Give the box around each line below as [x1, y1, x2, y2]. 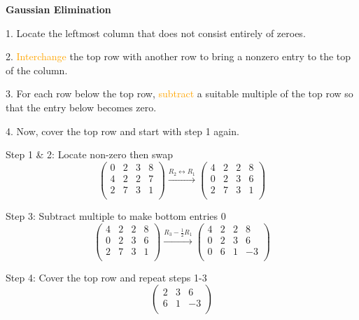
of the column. [6, 62, 68, 77]
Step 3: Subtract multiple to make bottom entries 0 [6, 208, 226, 223]
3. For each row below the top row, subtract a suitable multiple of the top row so [6, 86, 353, 101]
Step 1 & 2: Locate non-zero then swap [6, 147, 174, 162]
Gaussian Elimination [6, 2, 111, 16]
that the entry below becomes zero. [6, 99, 157, 114]
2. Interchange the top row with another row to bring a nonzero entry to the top [6, 49, 351, 64]
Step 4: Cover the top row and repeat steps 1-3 [6, 270, 207, 284]
